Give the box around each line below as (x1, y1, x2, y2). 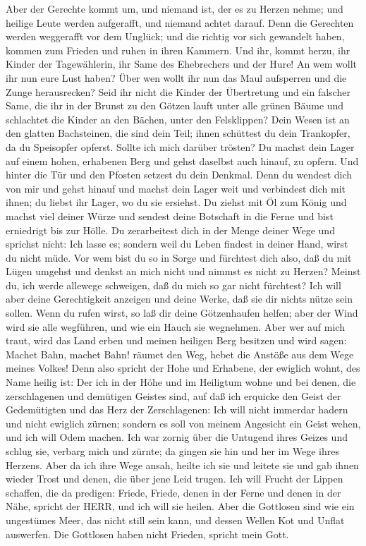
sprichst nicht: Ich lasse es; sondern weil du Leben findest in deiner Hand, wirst (6, 236, 348, 251)
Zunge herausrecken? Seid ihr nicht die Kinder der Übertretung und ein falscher (6, 84, 350, 99)
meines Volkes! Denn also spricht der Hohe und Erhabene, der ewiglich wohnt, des (6, 360, 360, 375)
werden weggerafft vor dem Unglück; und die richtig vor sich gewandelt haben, (6, 29, 345, 44)
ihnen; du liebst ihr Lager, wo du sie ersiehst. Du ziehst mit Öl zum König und (6, 195, 347, 210)
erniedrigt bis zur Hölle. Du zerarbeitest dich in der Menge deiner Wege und (6, 222, 335, 237)
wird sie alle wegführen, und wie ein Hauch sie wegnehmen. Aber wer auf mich (6, 319, 345, 334)
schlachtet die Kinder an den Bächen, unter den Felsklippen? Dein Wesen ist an (6, 111, 350, 126)
